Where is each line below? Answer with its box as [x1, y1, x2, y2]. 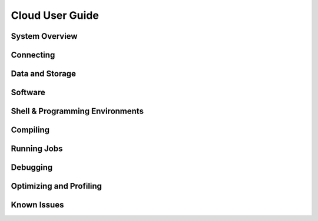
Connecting [11, 50, 55, 60]
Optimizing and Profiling [11, 181, 102, 191]
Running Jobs [11, 144, 63, 154]
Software [11, 88, 45, 98]
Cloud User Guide [11, 9, 100, 22]
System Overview [11, 31, 78, 41]
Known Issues [11, 200, 64, 210]
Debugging [11, 162, 53, 173]
